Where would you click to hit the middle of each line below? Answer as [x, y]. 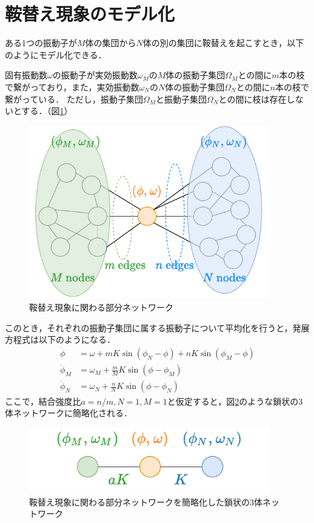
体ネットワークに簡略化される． [68, 413]
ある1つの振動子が [41, 43]
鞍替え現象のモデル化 [90, 14]
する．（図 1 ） [47, 111]
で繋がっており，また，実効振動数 [72, 86]
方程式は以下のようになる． [60, 339]
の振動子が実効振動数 [95, 75]
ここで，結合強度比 [43, 401]
